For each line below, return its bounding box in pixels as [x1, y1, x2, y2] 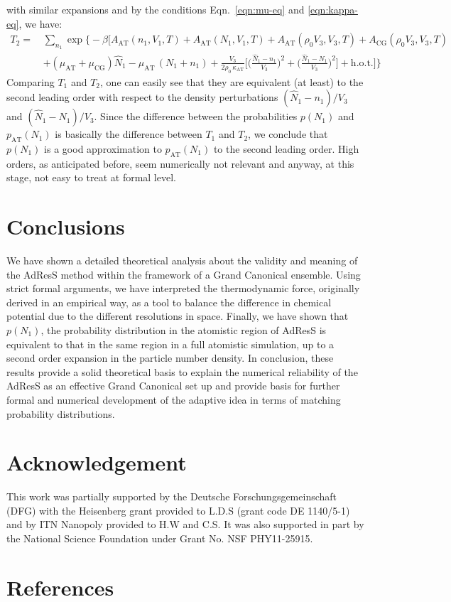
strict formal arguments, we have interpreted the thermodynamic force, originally [6, 281, 360, 296]
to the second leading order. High [213, 141, 359, 156]
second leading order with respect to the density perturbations [6, 90, 278, 104]
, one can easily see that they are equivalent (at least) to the [100, 74, 364, 89]
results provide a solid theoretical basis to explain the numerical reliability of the [6, 364, 358, 379]
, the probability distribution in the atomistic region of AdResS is [40, 322, 327, 337]
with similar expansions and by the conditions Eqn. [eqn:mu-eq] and [6, 2, 305, 16]
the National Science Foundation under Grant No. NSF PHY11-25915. [6, 531, 313, 546]
